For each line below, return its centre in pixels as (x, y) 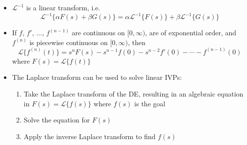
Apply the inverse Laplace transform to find (90, 136)
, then (137, 42)
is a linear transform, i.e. (63, 7)
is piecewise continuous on (69, 42)
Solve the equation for (57, 120)
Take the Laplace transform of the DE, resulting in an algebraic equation (134, 93)
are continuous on (98, 33)
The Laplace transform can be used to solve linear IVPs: (97, 77)
